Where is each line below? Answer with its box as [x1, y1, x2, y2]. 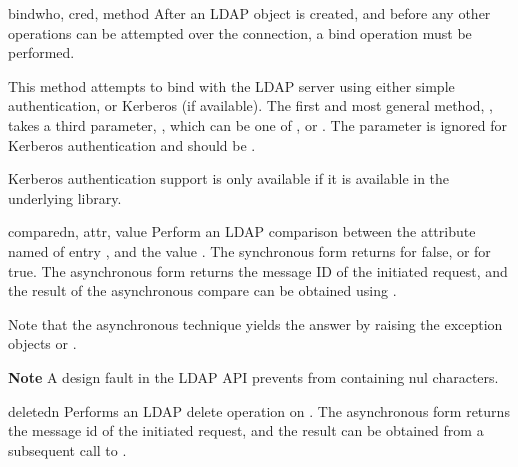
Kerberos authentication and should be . [8, 134, 256, 155]
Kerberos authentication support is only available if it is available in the [8, 168, 450, 189]
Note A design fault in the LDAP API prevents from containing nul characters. [8, 366, 499, 387]
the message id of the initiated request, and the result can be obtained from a [8, 420, 484, 441]
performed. [8, 42, 75, 63]
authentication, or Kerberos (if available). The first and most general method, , [8, 95, 494, 116]
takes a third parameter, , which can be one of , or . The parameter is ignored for [8, 114, 507, 135]
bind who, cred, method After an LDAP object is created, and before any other [8, 3, 491, 23]
